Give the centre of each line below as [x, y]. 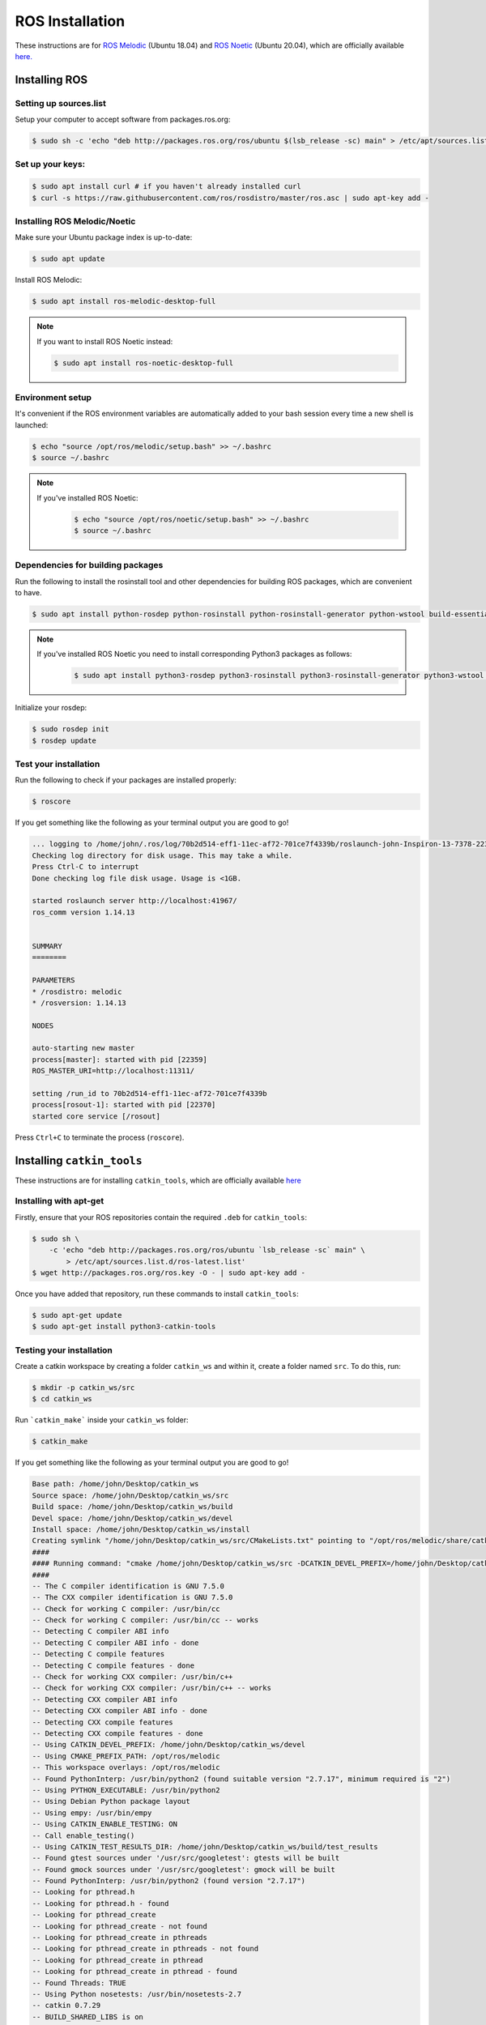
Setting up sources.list [61, 103]
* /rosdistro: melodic [77, 991]
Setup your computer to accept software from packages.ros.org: [123, 119]
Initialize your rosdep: [51, 708]
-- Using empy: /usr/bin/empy [92, 1813]
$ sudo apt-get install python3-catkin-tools [124, 1327]
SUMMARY [47, 946]
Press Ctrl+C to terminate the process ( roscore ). [100, 1137]
